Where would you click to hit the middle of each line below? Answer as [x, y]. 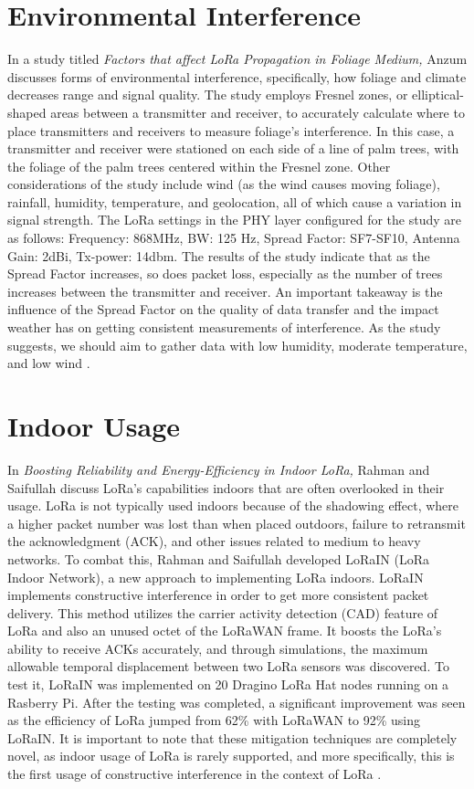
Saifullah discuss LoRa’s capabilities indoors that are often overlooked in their [226, 487]
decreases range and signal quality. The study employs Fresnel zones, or [208, 95]
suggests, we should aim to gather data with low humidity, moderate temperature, [237, 345]
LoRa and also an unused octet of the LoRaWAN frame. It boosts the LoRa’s [225, 631]
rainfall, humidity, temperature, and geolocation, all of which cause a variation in [235, 201]
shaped [27, 112]
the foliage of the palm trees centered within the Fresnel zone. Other [199, 166]
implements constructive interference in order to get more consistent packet [218, 595]
